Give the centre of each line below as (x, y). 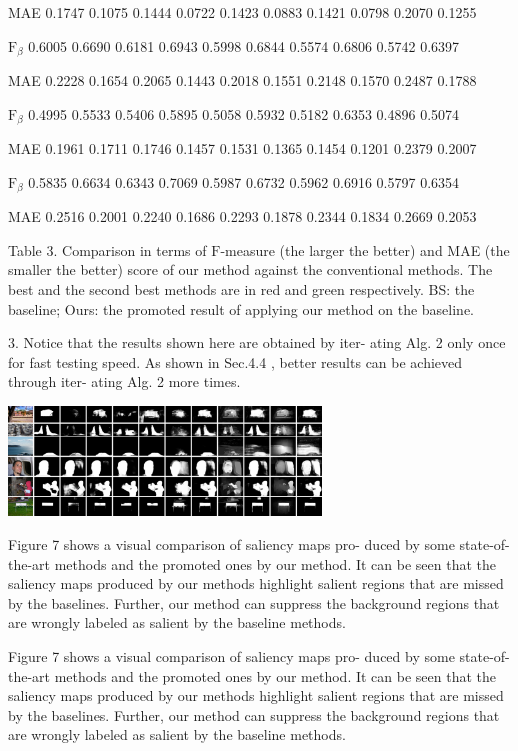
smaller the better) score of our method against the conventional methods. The (250, 269)
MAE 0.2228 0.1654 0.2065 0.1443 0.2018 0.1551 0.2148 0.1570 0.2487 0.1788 (242, 80)
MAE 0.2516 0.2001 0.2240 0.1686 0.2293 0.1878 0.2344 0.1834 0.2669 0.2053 (242, 216)
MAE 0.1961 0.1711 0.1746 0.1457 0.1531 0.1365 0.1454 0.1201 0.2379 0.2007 (242, 148)
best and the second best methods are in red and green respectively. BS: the (241, 288)
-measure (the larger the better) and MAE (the (365, 249)
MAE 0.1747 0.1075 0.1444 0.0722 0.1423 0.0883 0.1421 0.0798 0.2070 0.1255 (242, 12)
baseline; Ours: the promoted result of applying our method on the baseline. (241, 308)
